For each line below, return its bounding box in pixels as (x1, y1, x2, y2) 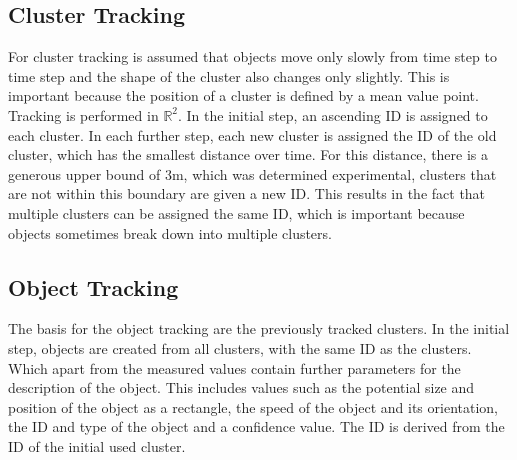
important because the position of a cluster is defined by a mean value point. (8, 85, 479, 106)
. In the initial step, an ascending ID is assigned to (178, 104, 488, 125)
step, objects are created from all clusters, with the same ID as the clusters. (8, 337, 472, 358)
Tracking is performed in (8, 104, 159, 125)
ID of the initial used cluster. (8, 435, 186, 456)
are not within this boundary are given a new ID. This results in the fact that (8, 183, 486, 204)
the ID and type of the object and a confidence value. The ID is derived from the (8, 416, 505, 437)
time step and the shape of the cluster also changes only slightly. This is (8, 65, 450, 86)
